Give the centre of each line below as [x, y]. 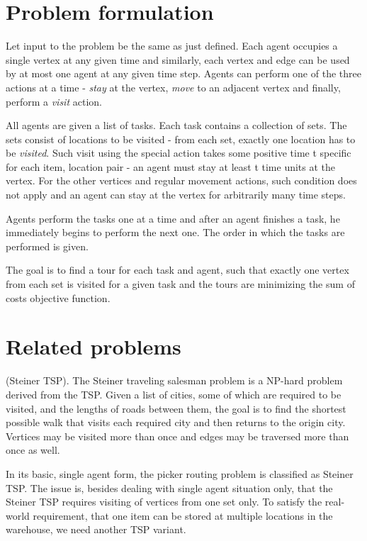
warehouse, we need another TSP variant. [96, 529]
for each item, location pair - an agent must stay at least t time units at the [171, 166]
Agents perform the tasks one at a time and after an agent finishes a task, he [173, 218]
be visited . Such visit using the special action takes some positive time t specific [179, 153]
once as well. [33, 450]
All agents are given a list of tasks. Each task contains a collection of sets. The [176, 125]
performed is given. [47, 246]
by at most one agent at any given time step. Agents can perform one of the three [183, 73]
